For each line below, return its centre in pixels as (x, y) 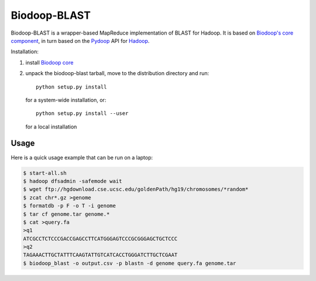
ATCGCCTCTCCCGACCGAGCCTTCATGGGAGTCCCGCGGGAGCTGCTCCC (100, 238)
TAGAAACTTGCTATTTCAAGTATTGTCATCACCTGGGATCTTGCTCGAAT (100, 255)
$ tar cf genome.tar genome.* (66, 214)
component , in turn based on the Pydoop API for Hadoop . (80, 40)
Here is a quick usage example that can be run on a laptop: (82, 157)
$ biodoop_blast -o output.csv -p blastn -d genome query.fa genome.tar (130, 263)
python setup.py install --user (82, 114)
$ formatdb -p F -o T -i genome (70, 206)
